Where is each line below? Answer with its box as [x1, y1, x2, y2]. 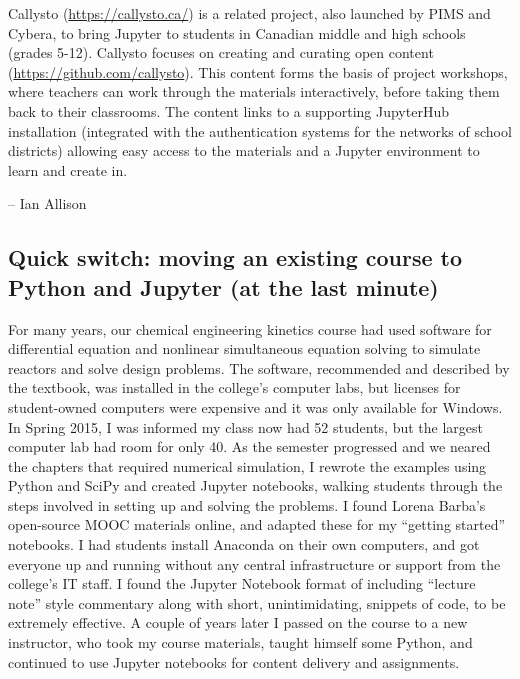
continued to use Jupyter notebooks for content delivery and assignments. [8, 651, 460, 672]
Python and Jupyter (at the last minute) [8, 271, 439, 302]
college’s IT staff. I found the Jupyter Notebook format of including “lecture [8, 573, 476, 594]
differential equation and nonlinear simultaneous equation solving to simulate [8, 338, 481, 359]
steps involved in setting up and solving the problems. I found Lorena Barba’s [8, 494, 486, 515]
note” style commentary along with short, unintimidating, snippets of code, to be [8, 592, 506, 613]
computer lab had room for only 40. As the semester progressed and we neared [8, 436, 491, 457]
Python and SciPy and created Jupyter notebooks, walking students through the [8, 475, 503, 496]
